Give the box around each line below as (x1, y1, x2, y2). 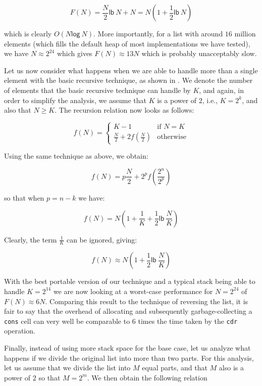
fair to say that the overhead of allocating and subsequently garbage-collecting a (4, 306, 252, 316)
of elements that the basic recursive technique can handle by (4, 84, 191, 95)
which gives (57, 48, 92, 59)
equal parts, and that (142, 362, 207, 373)
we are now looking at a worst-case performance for (53, 285, 213, 296)
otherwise (157, 133, 186, 141)
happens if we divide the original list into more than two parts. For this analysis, (4, 352, 254, 363)
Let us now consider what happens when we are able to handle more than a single (4, 65, 258, 75)
